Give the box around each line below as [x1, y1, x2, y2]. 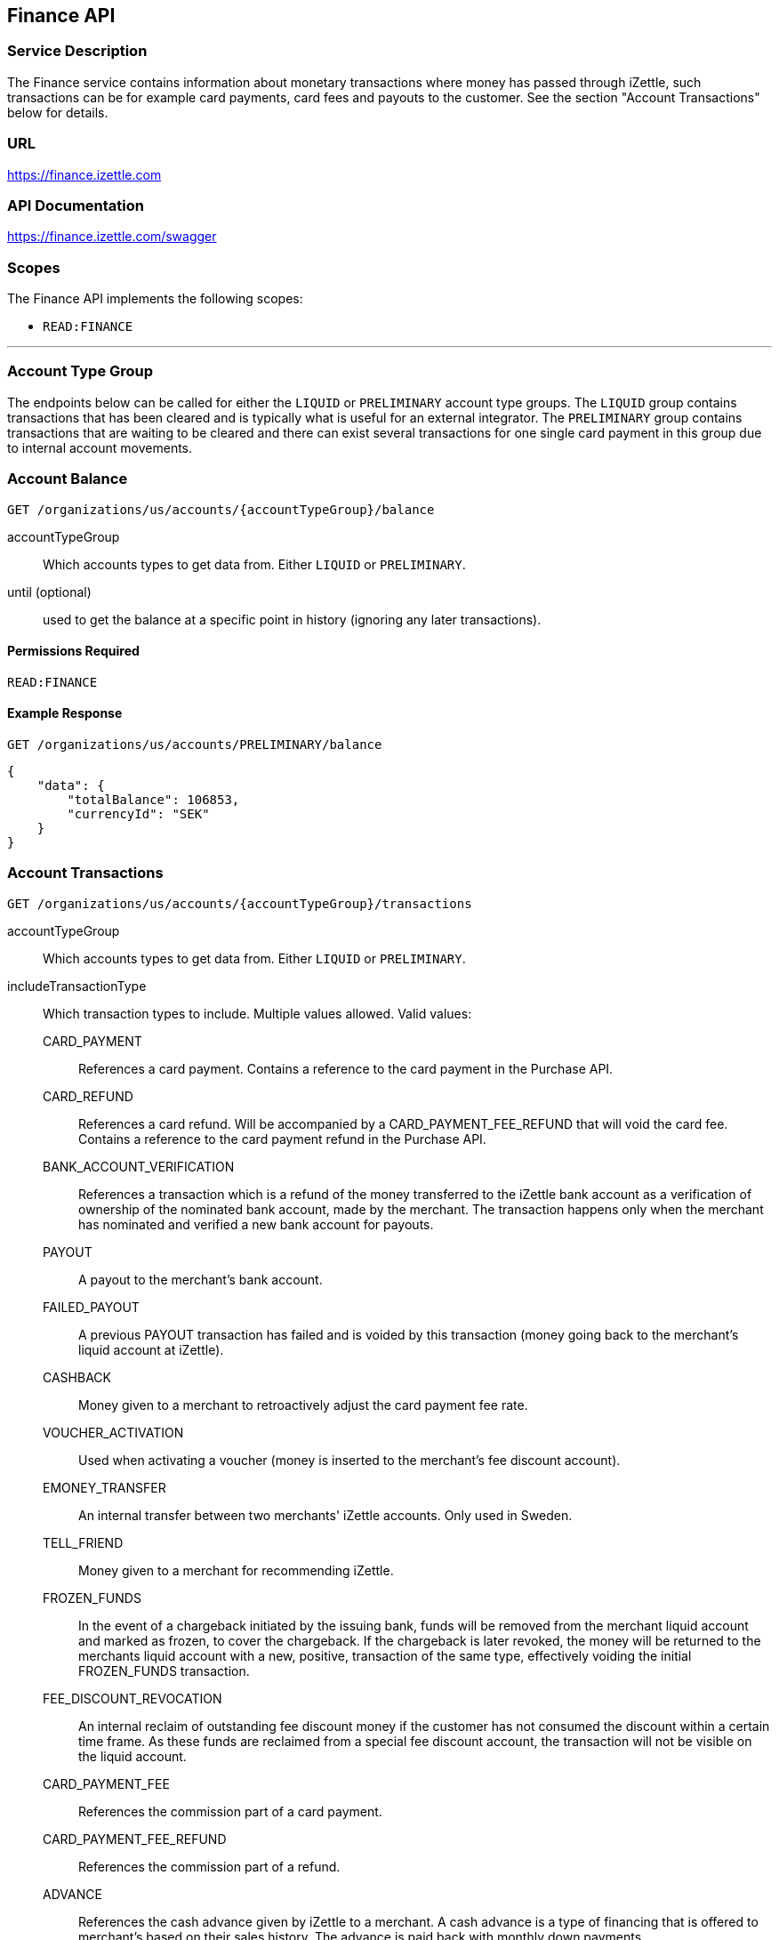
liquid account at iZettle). [78, 1341, 224, 1357]
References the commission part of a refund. [78, 1858, 341, 1874]
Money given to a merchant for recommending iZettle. [78, 1562, 394, 1578]
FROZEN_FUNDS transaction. [78, 1662, 250, 1678]
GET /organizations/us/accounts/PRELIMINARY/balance [7, 737, 382, 752]
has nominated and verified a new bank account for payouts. [78, 1216, 434, 1232]
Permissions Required [7, 643, 140, 659]
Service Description [7, 42, 148, 60]
